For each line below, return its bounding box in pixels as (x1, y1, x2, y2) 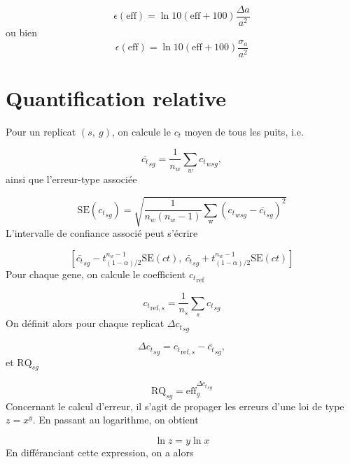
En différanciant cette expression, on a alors (6, 444, 194, 459)
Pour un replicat (6, 124, 76, 138)
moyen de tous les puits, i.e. (184, 124, 304, 138)
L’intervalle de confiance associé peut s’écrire (6, 226, 198, 240)
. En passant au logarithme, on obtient (32, 412, 199, 427)
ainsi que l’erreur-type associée (6, 172, 137, 187)
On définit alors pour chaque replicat (6, 316, 164, 331)
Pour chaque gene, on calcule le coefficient (6, 267, 186, 282)
